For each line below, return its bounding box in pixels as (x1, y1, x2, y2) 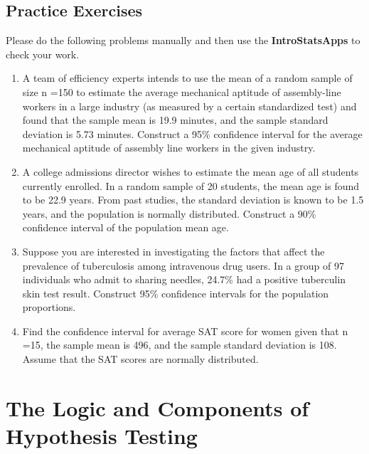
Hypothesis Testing (6, 421, 198, 450)
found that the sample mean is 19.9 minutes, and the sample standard (22, 112, 328, 127)
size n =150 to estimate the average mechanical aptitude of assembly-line (22, 84, 341, 99)
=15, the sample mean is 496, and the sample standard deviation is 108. (22, 337, 337, 352)
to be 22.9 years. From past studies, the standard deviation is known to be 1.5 (22, 192, 364, 207)
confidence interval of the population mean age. (22, 220, 229, 235)
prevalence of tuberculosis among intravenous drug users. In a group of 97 (22, 258, 344, 273)
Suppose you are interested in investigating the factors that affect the (22, 243, 325, 258)
